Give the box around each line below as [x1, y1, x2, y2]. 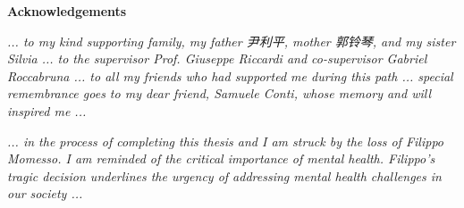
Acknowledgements [7, 2, 127, 20]
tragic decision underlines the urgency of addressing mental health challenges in [7, 166, 442, 185]
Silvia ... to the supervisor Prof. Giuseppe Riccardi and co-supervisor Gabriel [7, 49, 427, 68]
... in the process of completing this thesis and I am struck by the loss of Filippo [7, 131, 443, 150]
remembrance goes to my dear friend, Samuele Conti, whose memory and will [7, 84, 431, 103]
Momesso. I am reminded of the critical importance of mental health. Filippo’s [7, 149, 435, 168]
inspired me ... [7, 101, 87, 120]
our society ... [7, 184, 83, 203]
